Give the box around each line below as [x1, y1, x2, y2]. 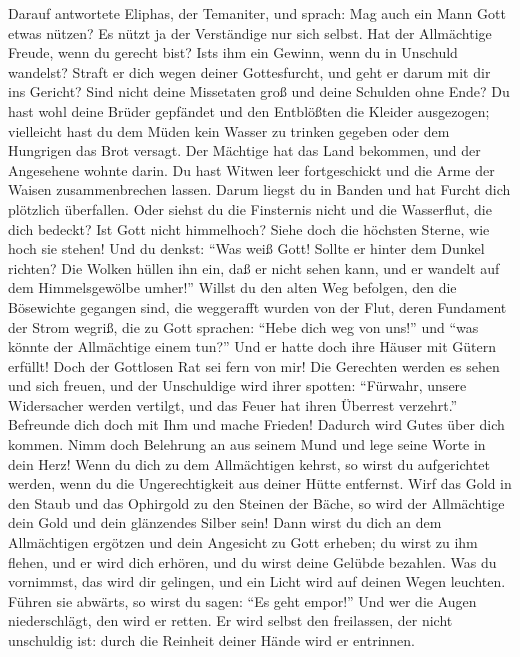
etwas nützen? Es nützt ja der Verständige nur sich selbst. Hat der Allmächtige [8, 22, 492, 43]
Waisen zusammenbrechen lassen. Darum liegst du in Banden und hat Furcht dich [8, 179, 511, 200]
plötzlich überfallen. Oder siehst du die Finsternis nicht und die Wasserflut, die [8, 198, 492, 219]
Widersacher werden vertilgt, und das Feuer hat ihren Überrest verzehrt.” [8, 394, 458, 415]
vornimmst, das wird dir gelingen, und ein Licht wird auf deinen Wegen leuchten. [8, 571, 506, 592]
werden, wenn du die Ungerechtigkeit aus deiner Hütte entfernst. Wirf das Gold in [8, 473, 512, 494]
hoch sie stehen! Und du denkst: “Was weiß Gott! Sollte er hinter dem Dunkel [8, 238, 485, 259]
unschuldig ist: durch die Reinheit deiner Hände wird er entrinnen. [8, 630, 415, 650]
